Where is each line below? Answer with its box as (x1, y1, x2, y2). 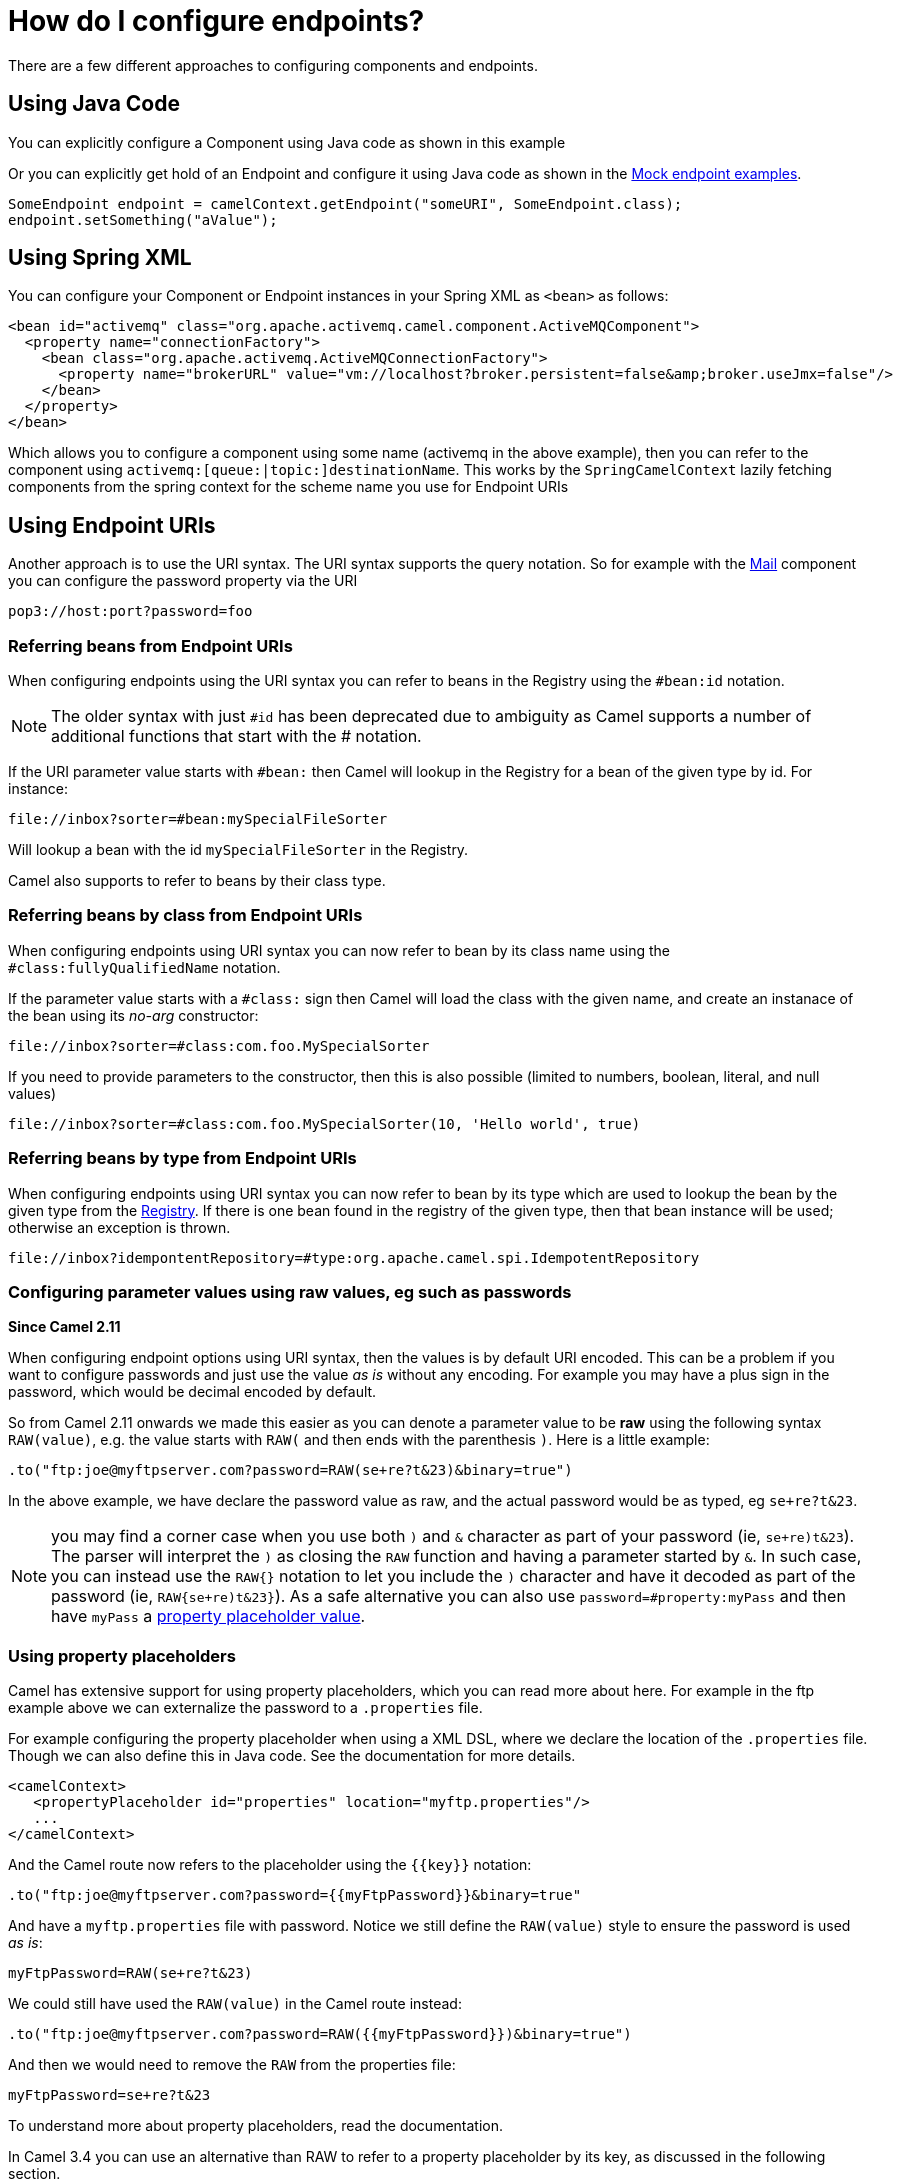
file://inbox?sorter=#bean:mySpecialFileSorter (8, 811, 388, 828)
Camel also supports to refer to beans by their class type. (8, 872, 386, 890)
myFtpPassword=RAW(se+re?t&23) (8, 1965, 253, 1982)
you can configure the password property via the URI (8, 572, 358, 590)
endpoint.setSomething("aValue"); (8, 211, 278, 228)
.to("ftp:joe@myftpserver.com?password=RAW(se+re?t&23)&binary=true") (8, 1462, 573, 1479)
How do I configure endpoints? (8, 4, 425, 38)
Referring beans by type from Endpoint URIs (8, 1148, 357, 1169)
